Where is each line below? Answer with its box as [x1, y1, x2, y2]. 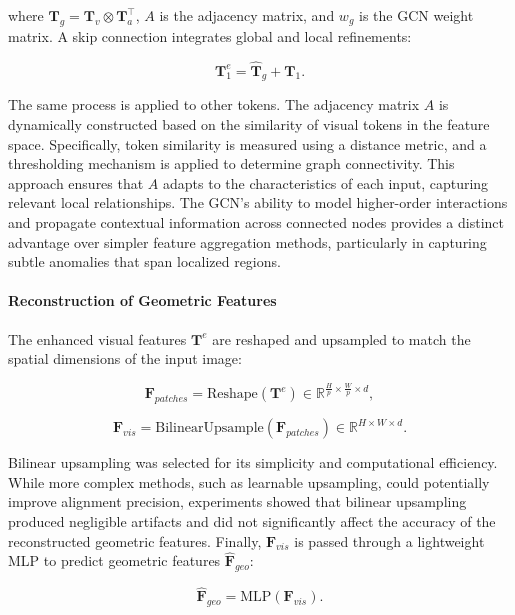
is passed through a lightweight [294, 530, 485, 551]
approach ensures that [8, 172, 144, 193]
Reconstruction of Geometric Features [8, 290, 277, 311]
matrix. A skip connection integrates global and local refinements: [8, 25, 412, 46]
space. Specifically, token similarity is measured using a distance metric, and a [8, 133, 487, 154]
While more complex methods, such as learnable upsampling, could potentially [8, 471, 490, 492]
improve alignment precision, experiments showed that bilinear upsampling [8, 491, 467, 512]
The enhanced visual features [8, 328, 187, 349]
